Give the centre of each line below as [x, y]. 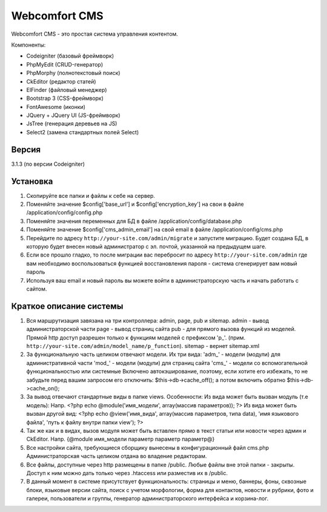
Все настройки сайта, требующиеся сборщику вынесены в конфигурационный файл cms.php [148, 447]
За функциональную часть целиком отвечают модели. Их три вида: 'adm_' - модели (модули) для [154, 355]
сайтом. [37, 289]
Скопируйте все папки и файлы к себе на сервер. [91, 195]
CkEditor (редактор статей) [61, 81]
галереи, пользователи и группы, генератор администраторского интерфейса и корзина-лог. [147, 499]
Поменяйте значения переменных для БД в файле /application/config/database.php [134, 221]
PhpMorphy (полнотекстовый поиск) [73, 73]
